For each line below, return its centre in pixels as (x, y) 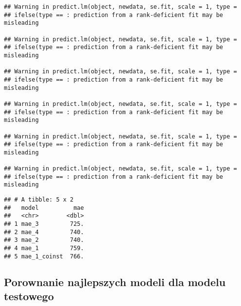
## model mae (44, 208)
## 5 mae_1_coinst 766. (44, 256)
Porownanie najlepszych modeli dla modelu (115, 281)
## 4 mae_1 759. (44, 248)
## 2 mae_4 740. (44, 232)
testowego (29, 296)
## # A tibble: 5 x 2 (39, 200)
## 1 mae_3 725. (44, 224)
